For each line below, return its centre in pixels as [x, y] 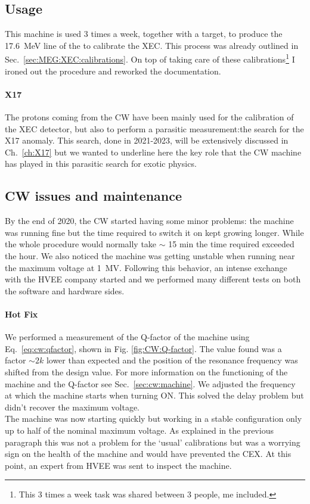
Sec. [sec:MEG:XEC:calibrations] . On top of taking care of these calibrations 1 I [150, 58]
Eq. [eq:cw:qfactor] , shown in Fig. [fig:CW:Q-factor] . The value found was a [143, 348]
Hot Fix [21, 314]
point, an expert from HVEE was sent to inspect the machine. [118, 465]
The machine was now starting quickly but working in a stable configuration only [154, 419]
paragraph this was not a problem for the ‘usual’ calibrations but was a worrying [153, 442]
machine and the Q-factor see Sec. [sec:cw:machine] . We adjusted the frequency [150, 383]
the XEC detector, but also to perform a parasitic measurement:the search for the [154, 128]
